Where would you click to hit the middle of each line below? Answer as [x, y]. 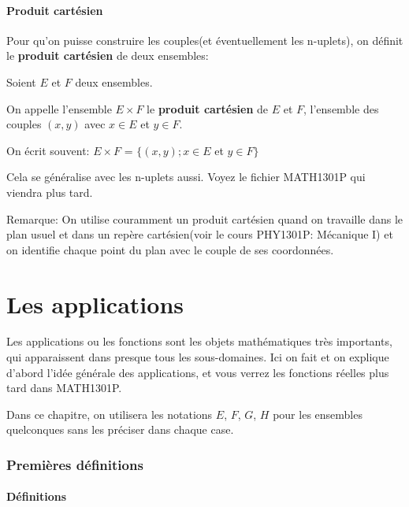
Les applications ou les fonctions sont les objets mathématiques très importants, [199, 341]
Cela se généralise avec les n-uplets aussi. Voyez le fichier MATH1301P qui [186, 177]
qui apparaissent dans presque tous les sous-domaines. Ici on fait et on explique [198, 357]
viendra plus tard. [50, 192]
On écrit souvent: [48, 150]
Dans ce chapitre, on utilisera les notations [110, 414]
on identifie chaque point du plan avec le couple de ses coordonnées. [170, 249]
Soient [21, 81]
